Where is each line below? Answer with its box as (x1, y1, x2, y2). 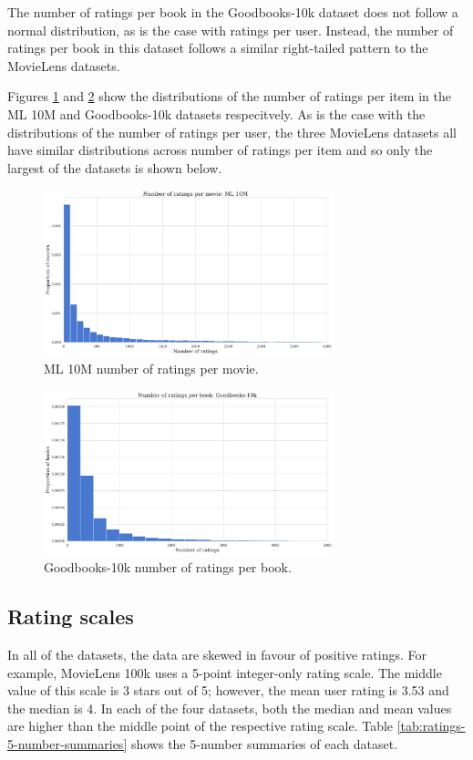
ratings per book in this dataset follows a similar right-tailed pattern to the (7, 38, 428, 57)
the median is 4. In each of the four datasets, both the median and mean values (7, 698, 452, 717)
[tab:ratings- (396, 716, 466, 735)
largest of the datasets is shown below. (7, 158, 222, 177)
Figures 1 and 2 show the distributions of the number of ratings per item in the (7, 87, 451, 106)
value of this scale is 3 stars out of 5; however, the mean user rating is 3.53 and (7, 681, 449, 700)
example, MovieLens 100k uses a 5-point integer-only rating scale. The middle (7, 662, 442, 682)
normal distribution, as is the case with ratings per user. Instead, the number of (7, 20, 454, 39)
